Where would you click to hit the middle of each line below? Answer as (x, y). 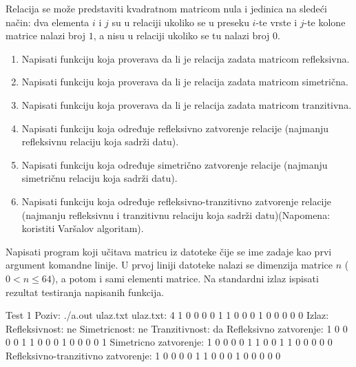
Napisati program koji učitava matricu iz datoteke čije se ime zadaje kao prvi (169, 251)
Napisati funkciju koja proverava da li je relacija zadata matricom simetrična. (185, 82)
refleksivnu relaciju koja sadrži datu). (100, 141)
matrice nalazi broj (45, 35)
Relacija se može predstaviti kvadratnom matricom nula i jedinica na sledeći (166, 8)
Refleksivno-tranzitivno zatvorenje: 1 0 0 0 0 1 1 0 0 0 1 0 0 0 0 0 (143, 355)
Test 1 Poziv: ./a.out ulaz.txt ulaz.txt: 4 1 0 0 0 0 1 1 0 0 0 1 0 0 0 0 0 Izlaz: (167, 315)
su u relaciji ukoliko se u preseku (180, 22)
